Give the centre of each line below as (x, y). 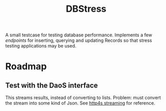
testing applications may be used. (41, 46)
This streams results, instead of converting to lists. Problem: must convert (83, 98)
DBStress (86, 9)
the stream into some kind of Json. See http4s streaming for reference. (80, 103)
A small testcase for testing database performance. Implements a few (79, 35)
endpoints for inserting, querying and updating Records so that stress (79, 40)
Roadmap (26, 66)
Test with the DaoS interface (52, 85)
